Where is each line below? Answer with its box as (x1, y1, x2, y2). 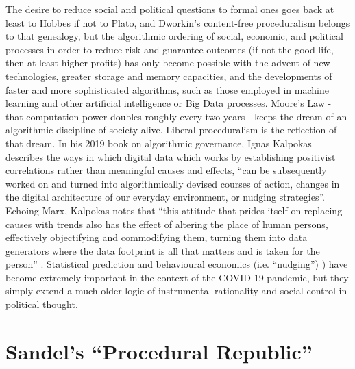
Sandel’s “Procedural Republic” (5, 337, 313, 365)
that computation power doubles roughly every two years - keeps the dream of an (5, 109, 347, 123)
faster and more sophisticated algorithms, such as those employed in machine (5, 82, 329, 97)
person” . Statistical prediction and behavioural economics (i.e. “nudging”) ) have (5, 257, 348, 271)
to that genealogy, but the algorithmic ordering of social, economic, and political (5, 29, 343, 43)
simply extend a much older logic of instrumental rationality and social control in (5, 283, 347, 298)
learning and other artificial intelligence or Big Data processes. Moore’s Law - (5, 96, 332, 110)
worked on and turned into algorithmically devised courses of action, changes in (5, 176, 340, 190)
